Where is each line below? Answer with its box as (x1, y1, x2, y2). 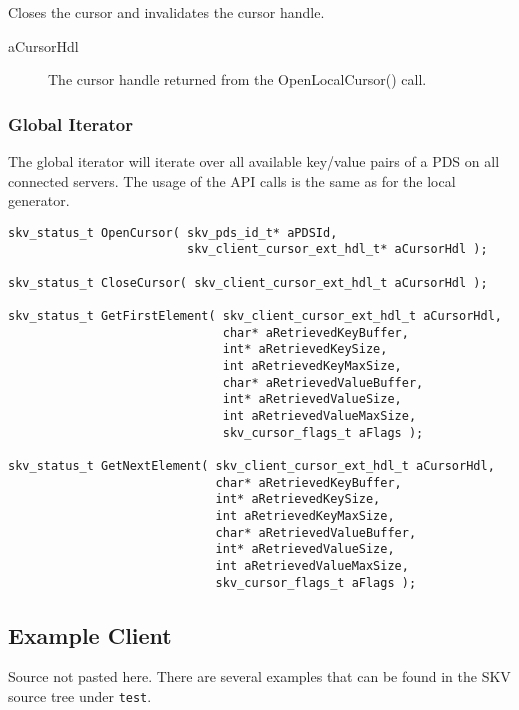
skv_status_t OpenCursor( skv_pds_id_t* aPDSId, (8, 225, 338, 240)
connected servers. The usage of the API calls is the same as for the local (8, 170, 456, 191)
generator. (8, 190, 70, 211)
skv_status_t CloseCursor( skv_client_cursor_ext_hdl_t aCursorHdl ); (8, 275, 488, 290)
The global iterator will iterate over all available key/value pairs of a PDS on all (8, 151, 500, 171)
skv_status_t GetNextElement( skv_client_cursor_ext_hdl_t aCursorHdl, (8, 458, 495, 473)
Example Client (8, 619, 172, 650)
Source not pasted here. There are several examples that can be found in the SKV (8, 666, 511, 687)
